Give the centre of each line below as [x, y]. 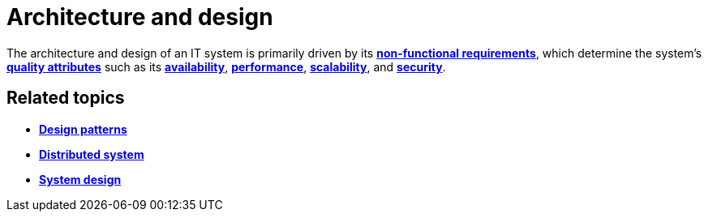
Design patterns [83, 129]
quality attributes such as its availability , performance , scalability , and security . [226, 66]
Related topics [66, 98]
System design [80, 179]
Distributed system [92, 154]
